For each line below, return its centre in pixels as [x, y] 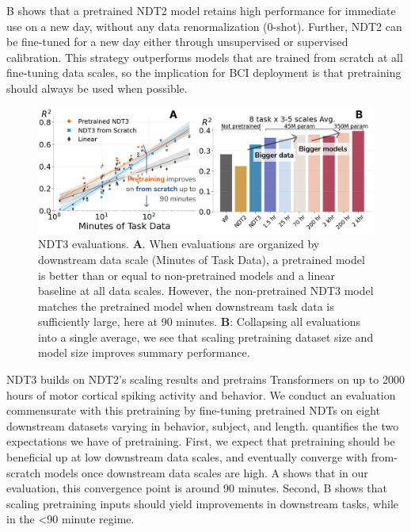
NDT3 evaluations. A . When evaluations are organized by [179, 244]
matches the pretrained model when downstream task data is [186, 306]
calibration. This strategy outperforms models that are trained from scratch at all [205, 57]
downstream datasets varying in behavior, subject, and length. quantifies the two [203, 425]
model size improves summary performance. [144, 352]
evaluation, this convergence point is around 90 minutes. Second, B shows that [197, 488]
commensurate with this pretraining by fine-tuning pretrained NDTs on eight [193, 410]
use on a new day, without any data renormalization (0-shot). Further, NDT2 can [204, 26]
